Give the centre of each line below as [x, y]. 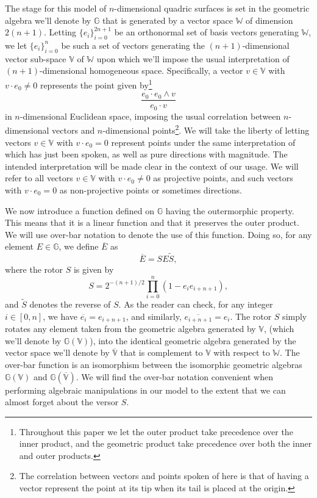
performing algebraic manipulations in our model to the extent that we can [145, 390]
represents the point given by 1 [96, 84]
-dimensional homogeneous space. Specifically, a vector [141, 70]
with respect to [242, 352]
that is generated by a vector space [167, 20]
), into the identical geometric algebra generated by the [193, 340]
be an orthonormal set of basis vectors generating [206, 32]
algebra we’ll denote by [48, 20]
